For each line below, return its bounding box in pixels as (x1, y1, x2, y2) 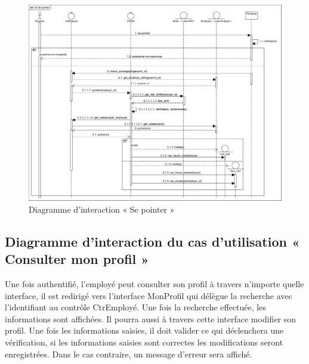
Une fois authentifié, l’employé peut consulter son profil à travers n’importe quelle (5, 277, 304, 290)
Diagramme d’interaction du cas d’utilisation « (5, 232, 300, 250)
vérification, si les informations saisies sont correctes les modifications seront (5, 335, 283, 348)
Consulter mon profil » (5, 250, 149, 268)
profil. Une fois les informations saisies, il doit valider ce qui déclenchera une (5, 324, 284, 337)
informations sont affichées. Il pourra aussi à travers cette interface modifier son (5, 312, 296, 325)
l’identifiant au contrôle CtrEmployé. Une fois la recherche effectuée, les (5, 301, 266, 313)
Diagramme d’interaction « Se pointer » (29, 203, 175, 215)
